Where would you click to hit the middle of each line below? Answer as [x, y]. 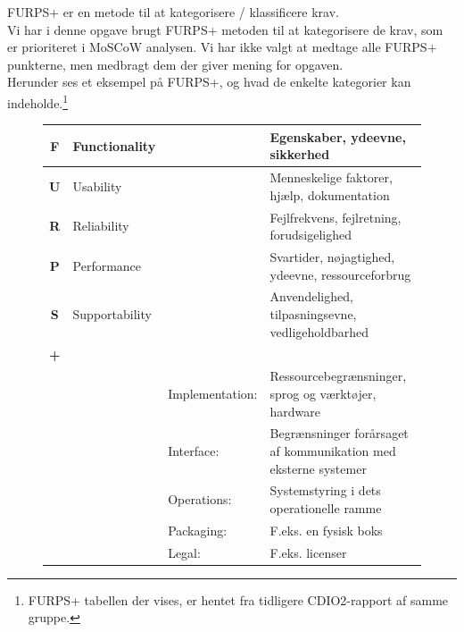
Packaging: [198, 530]
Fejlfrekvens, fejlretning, [336, 217]
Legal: [184, 552]
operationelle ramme [326, 508]
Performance [107, 265]
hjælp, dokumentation [330, 194]
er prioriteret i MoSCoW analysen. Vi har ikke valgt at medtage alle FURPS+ [222, 47]
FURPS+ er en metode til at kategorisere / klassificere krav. [173, 12]
